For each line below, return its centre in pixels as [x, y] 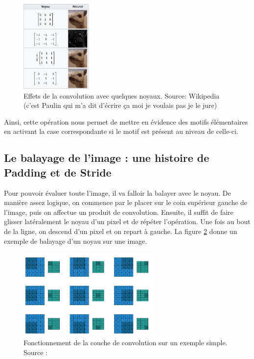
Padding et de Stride [58, 172]
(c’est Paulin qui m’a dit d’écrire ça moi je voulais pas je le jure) [120, 105]
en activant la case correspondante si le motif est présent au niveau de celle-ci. [121, 131]
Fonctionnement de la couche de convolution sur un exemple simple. [126, 343]
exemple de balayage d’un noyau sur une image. [76, 241]
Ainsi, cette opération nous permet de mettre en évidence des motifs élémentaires [126, 121]
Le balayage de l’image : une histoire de [107, 158]
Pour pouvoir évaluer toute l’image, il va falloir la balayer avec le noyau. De [117, 192]
